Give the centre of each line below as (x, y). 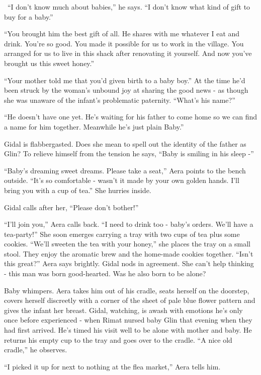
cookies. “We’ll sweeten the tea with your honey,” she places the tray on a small (127, 244)
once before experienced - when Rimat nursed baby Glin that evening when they (128, 320)
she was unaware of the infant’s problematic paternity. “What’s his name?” (120, 100)
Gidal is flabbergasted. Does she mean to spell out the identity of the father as (125, 143)
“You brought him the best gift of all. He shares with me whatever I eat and (122, 34)
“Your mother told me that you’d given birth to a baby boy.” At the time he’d (125, 80)
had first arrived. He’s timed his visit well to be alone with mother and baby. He (128, 330)
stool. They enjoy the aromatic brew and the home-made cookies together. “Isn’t (129, 253)
